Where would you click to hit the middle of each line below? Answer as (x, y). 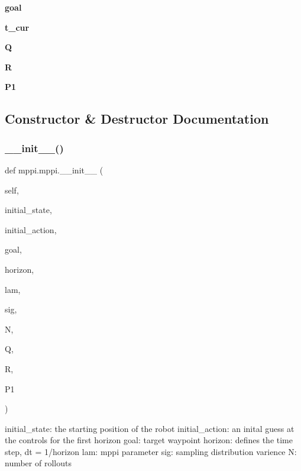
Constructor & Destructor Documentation (137, 119)
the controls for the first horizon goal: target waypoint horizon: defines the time (149, 440)
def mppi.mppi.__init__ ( (54, 170)
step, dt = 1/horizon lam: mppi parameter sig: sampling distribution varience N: (151, 451)
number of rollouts (38, 463)
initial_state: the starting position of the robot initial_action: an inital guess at (150, 428)
